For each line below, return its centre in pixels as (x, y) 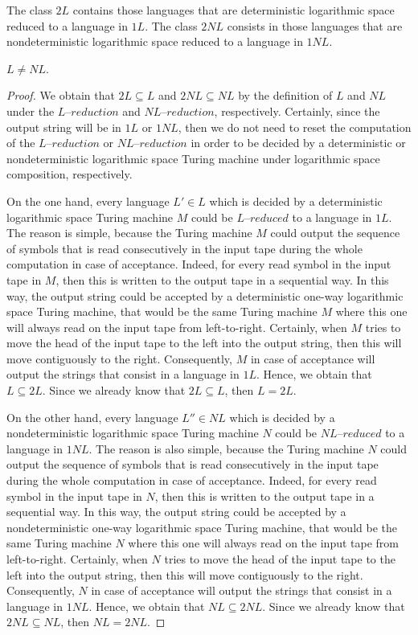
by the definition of (285, 95)
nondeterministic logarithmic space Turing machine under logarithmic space (193, 158)
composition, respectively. (70, 174)
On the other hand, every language (92, 417)
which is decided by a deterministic (296, 201)
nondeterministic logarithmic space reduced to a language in (155, 41)
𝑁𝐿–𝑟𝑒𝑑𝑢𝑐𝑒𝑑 (351, 434)
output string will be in (64, 127)
